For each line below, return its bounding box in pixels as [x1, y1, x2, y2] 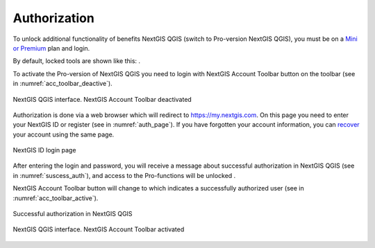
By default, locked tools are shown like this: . [12, 57, 141, 65]
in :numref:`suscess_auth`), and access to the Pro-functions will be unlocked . [12, 171, 236, 179]
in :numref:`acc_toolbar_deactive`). [12, 80, 112, 88]
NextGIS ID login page [12, 146, 76, 154]
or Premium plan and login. [12, 44, 90, 52]
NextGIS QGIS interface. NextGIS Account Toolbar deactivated [12, 95, 192, 103]
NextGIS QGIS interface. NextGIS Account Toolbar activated [12, 225, 185, 233]
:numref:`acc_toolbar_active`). [12, 194, 99, 202]
